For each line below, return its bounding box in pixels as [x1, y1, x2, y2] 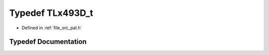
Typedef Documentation [9, 38, 87, 46]
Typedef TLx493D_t [9, 7, 93, 18]
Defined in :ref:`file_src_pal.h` [21, 25, 82, 31]
